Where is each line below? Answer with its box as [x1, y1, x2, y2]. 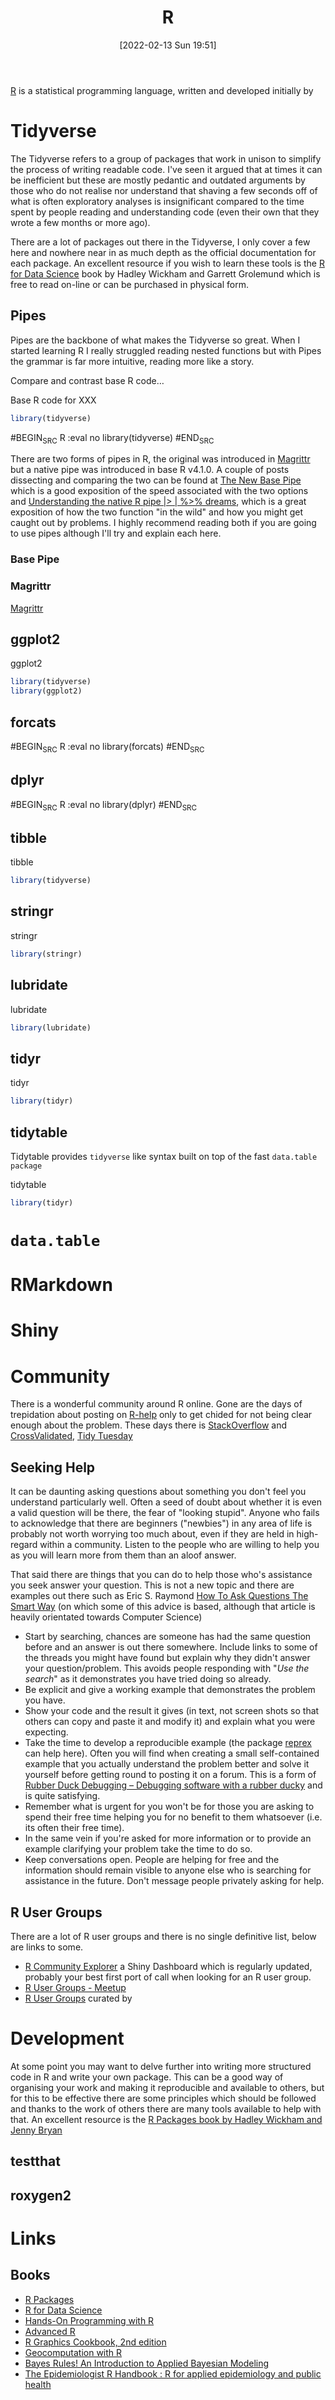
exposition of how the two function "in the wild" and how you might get [10, 506, 304, 518]
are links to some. [10, 1941, 84, 1953]
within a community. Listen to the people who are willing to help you [39, 1539, 320, 1551]
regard [10, 1539, 38, 1551]
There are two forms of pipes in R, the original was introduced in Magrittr [10, 453, 311, 465]
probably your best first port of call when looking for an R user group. [24, 1971, 312, 1983]
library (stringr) [10, 949, 83, 959]
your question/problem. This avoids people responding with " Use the [24, 1662, 310, 1675]
